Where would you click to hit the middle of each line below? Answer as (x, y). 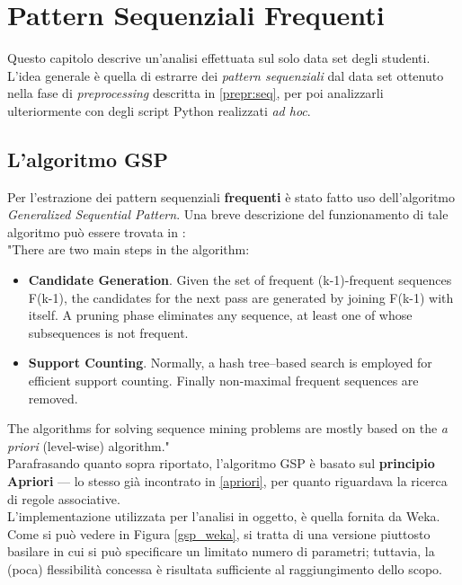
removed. (53, 398)
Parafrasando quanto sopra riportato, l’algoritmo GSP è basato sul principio (221, 463)
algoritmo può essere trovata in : (97, 231)
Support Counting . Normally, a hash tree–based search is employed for (230, 363)
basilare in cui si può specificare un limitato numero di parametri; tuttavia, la (221, 551)
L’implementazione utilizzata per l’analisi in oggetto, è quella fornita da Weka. (224, 516)
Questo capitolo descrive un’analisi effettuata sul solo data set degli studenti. (219, 58)
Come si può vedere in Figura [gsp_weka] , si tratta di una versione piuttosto (219, 533)
